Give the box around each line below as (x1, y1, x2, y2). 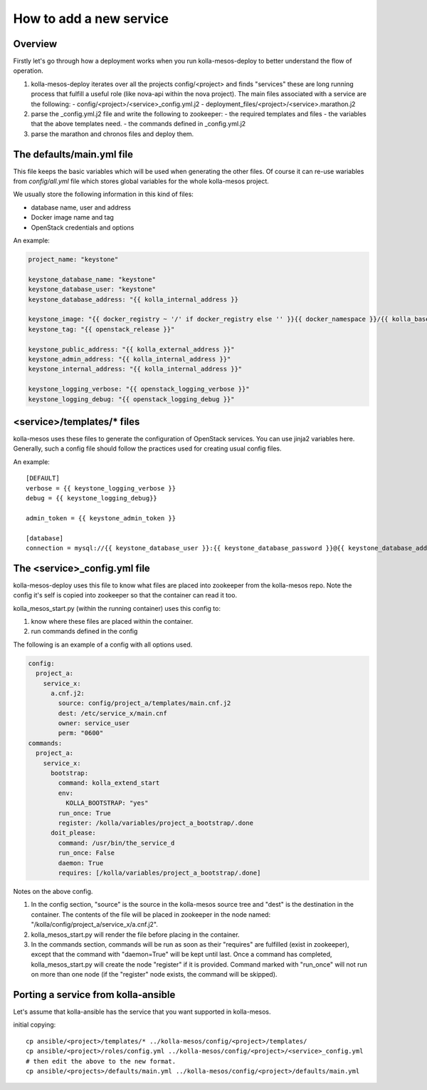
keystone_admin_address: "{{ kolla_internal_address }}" (28, 355, 231, 363)
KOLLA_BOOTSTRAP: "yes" (65, 799, 149, 807)
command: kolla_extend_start (58, 779, 160, 787)
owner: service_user (58, 719, 130, 727)
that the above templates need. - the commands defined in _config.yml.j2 (31, 120, 246, 128)
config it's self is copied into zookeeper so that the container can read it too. (13, 591, 238, 600)
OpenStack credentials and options (31, 223, 135, 232)
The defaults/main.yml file (13, 148, 134, 160)
